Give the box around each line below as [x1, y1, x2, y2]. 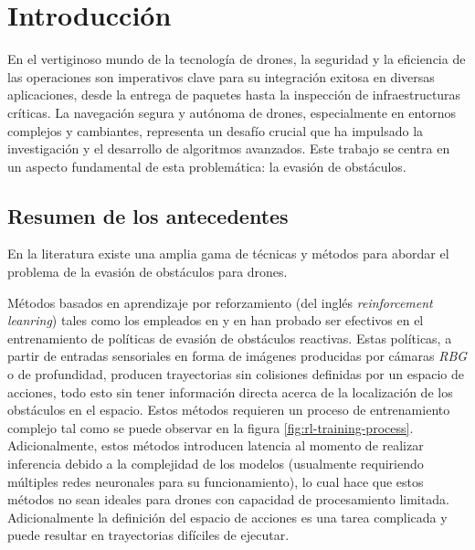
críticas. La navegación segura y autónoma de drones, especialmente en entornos [7, 102, 457, 122]
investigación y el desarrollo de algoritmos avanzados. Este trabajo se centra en [7, 139, 450, 158]
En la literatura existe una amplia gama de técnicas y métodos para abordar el [7, 244, 449, 263]
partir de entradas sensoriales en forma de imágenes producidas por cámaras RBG [7, 346, 468, 365]
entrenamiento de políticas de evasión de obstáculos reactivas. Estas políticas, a [7, 328, 452, 347]
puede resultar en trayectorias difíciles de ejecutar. [7, 525, 290, 545]
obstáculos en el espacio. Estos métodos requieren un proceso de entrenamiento [7, 400, 450, 419]
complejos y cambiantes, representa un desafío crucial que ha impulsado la [7, 121, 424, 140]
